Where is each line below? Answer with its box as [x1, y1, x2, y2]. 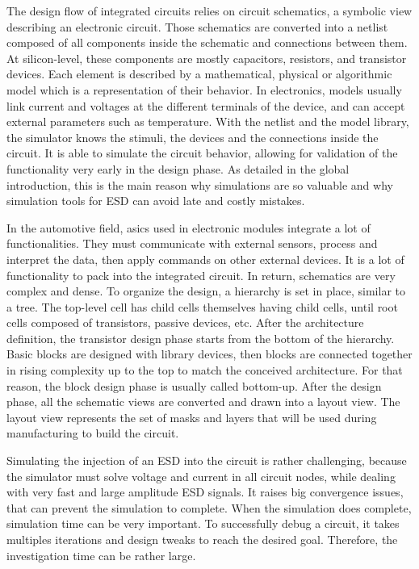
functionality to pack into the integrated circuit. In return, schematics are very [6, 266, 396, 283]
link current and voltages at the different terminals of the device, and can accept [6, 97, 405, 114]
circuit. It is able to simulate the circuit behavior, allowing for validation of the [6, 144, 398, 161]
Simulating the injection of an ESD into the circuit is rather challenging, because [6, 452, 407, 469]
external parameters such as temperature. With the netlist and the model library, [6, 113, 409, 130]
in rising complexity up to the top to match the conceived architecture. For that [6, 362, 403, 379]
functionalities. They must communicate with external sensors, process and [6, 235, 378, 252]
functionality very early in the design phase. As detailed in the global [6, 160, 350, 177]
